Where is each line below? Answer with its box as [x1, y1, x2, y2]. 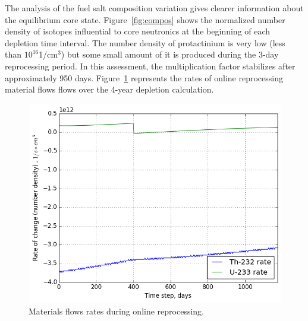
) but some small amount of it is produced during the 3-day [61, 48, 279, 61]
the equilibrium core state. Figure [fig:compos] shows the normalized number [5, 13, 285, 26]
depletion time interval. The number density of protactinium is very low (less [5, 36, 285, 49]
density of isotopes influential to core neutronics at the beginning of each [5, 25, 271, 37]
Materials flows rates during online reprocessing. [29, 304, 204, 317]
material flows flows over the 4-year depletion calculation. [5, 83, 214, 96]
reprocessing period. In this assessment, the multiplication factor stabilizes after [5, 59, 296, 72]
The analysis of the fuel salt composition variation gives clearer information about [5, 2, 304, 14]
